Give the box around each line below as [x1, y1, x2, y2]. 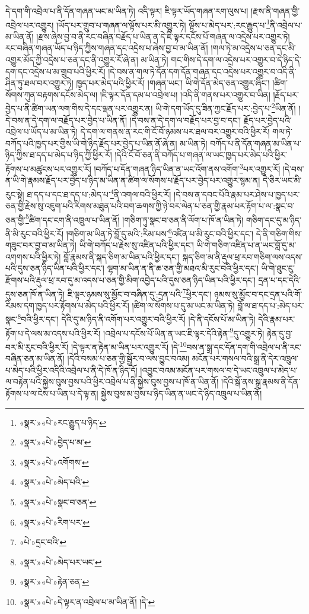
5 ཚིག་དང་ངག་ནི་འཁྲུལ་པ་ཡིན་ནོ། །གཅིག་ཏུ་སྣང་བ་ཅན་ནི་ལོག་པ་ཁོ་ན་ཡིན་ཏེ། [25, 211, 244, 226]
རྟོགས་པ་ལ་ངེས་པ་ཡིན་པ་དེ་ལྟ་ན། [5, 387, 98, 399]
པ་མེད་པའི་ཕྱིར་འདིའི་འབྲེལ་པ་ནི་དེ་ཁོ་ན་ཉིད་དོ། [5, 363, 138, 376]
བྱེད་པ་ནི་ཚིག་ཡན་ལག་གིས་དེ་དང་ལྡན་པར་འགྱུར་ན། [5, 102, 153, 115]
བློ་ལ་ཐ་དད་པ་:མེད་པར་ [237, 299, 304, 311]
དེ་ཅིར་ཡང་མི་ [262, 174, 302, 186]
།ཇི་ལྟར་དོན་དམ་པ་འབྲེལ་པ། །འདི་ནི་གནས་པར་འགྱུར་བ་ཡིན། [100, 88, 270, 100]
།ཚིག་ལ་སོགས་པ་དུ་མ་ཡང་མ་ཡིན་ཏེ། [132, 299, 235, 311]
